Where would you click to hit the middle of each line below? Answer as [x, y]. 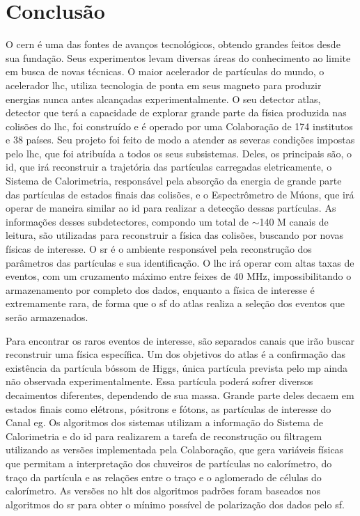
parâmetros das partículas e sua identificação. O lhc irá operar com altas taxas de [180, 262]
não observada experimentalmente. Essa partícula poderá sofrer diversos [159, 381]
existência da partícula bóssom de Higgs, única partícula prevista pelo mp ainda [177, 367]
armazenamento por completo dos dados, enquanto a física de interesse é [160, 289]
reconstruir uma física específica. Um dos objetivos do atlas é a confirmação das [175, 354]
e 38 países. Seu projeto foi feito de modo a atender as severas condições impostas [180, 140]
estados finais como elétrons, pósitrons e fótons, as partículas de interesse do [169, 408]
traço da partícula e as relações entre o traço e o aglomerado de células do [164, 477]
